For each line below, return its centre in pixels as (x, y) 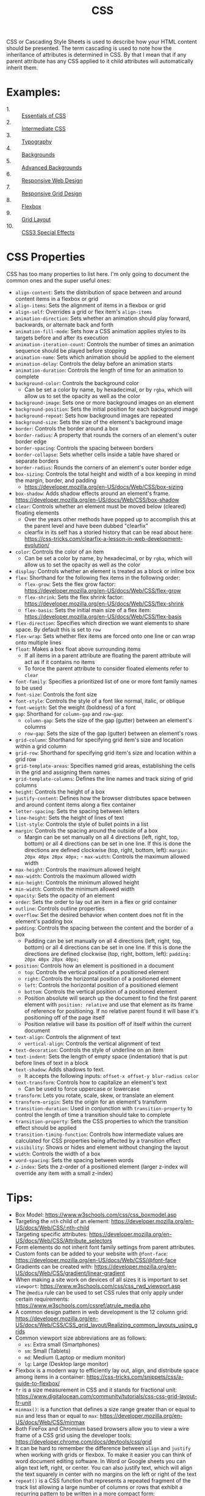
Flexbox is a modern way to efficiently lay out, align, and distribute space (107, 1370)
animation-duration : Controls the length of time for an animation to (99, 370)
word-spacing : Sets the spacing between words (74, 1160)
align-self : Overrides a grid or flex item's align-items (84, 312)
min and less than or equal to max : (57, 1416)
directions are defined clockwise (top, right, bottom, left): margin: (106, 850)
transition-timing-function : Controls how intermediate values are (99, 1134)
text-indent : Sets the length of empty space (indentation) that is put (101, 1057)
